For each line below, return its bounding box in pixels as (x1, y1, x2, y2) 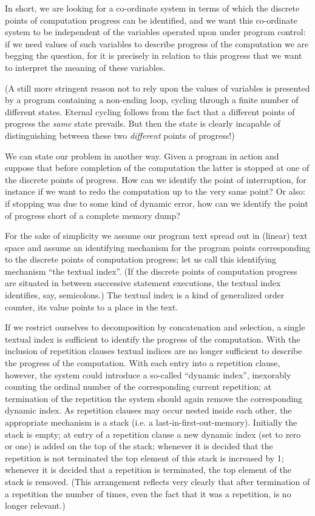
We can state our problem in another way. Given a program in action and (5, 149, 279, 162)
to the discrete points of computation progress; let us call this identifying (5, 253, 277, 266)
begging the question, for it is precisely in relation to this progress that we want (5, 49, 302, 62)
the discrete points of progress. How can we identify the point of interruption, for (5, 173, 307, 186)
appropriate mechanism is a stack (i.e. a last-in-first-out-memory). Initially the (5, 416, 297, 428)
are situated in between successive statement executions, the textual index (5, 276, 281, 289)
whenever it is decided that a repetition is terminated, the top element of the (5, 463, 291, 476)
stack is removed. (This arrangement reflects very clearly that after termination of (5, 475, 310, 488)
